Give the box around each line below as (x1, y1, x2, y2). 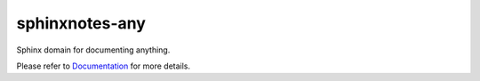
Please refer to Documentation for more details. (16, 61, 191, 71)
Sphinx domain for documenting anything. (16, 45, 171, 55)
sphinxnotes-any (16, 13, 147, 33)
